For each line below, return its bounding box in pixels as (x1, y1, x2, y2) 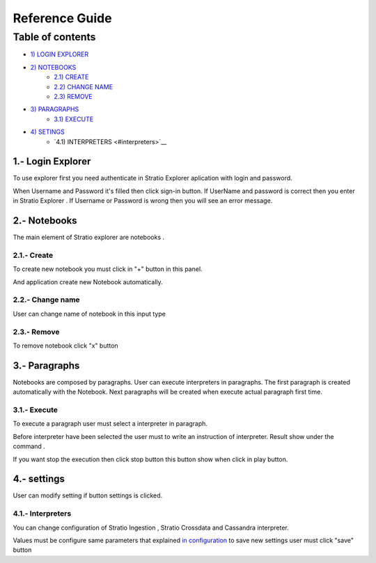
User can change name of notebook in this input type (13, 309, 166, 318)
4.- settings (13, 473, 65, 485)
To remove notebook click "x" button (13, 341, 118, 350)
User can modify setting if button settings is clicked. (13, 491, 163, 500)
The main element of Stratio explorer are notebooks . (13, 233, 165, 242)
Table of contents (13, 31, 96, 43)
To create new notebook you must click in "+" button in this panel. (13, 265, 203, 273)
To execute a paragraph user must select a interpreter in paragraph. (13, 419, 208, 428)
